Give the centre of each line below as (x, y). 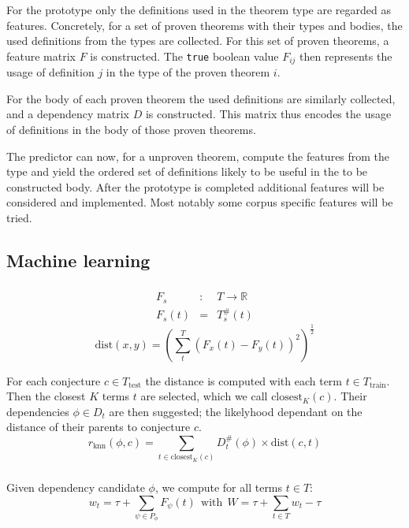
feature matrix (41, 56)
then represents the (346, 56)
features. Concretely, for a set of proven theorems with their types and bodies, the (204, 25)
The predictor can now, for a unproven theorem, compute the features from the (198, 156)
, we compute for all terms (219, 487)
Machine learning (78, 260)
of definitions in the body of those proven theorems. (131, 130)
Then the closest (46, 396)
